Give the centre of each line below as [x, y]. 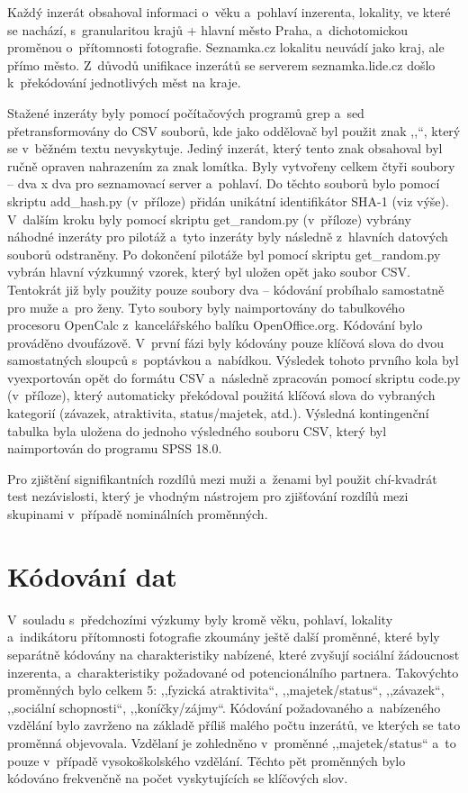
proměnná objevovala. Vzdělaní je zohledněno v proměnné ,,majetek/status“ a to [232, 742]
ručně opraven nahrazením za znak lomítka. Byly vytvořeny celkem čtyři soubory [231, 165]
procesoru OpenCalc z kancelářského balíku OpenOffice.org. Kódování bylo [215, 325]
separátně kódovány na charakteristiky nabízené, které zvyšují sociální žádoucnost [234, 654]
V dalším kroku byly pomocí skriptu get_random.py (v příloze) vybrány [209, 219]
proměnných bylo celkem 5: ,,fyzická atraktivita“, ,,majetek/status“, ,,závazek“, [226, 690]
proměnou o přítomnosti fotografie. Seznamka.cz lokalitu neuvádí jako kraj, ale [226, 47]
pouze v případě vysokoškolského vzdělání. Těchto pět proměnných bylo [207, 760]
